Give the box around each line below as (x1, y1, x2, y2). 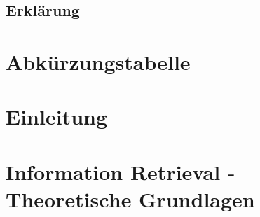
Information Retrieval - (6, 157, 235, 185)
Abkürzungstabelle (6, 47, 191, 76)
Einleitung (6, 102, 108, 131)
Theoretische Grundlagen (6, 184, 255, 213)
